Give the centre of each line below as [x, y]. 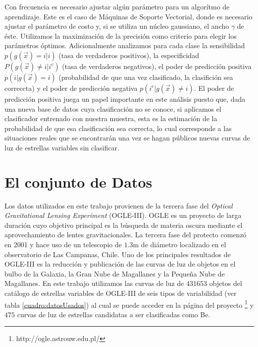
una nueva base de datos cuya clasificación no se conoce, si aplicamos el [113, 108]
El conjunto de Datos [78, 181]
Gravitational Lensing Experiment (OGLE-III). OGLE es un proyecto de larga [123, 215]
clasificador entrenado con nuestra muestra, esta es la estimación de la [111, 118]
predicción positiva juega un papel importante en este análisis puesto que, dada [125, 99]
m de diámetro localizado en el [180, 244]
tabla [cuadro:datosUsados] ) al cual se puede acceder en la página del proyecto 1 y [129, 304]
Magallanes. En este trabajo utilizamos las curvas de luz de [94, 283]
